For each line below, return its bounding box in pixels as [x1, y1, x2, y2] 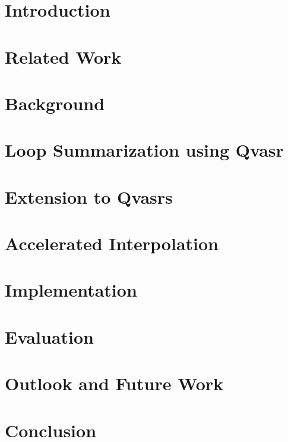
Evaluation [5, 324, 94, 348]
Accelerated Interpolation [5, 231, 219, 256]
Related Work [5, 44, 122, 69]
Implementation [5, 278, 137, 302]
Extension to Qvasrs [5, 184, 173, 208]
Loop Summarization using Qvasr [5, 138, 284, 162]
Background [5, 91, 105, 115]
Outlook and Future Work [5, 371, 224, 396]
